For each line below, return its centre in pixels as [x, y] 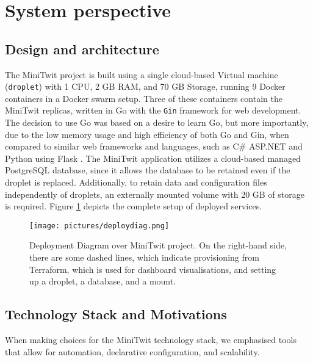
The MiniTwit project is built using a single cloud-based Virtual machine [142, 74]
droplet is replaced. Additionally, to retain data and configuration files [136, 182]
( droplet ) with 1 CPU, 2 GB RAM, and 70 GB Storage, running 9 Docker [145, 86]
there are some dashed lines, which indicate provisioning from [144, 257]
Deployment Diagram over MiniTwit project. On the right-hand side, [158, 245]
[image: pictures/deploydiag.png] [99, 226]
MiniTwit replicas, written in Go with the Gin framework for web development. [153, 110]
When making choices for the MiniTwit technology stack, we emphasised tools [151, 340]
